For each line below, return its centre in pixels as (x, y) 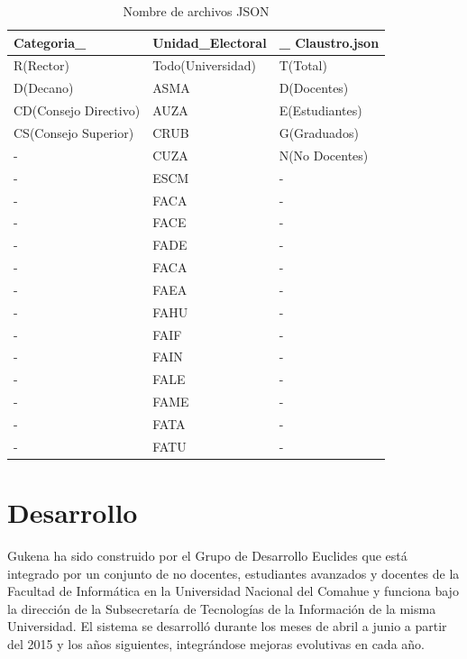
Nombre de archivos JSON (196, 11)
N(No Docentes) (324, 155)
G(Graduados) (319, 132)
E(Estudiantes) (320, 110)
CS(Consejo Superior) (74, 132)
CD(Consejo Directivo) (77, 110)
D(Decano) (44, 88)
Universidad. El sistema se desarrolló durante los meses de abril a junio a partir (227, 626)
